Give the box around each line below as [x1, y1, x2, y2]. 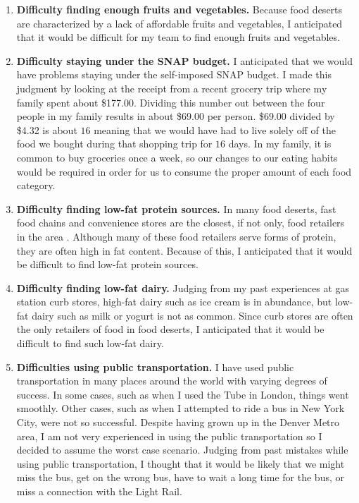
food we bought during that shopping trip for [16, 136, 213, 151]
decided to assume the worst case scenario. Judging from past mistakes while [16, 442, 348, 457]
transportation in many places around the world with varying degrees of [16, 373, 327, 388]
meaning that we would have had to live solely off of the [94, 122, 336, 137]
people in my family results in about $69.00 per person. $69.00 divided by [16, 109, 335, 123]
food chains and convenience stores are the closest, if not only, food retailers [16, 215, 345, 230]
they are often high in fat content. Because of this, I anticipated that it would [16, 243, 353, 257]
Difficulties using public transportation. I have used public [16, 359, 294, 374]
